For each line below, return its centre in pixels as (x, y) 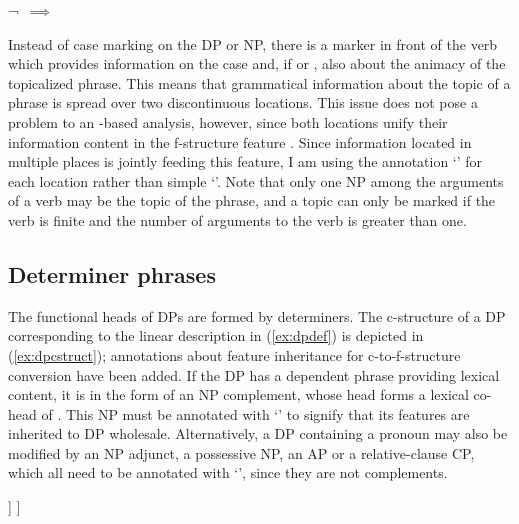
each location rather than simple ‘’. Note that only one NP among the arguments (256, 180)
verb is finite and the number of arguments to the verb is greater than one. (237, 219)
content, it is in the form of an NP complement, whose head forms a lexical (238, 394)
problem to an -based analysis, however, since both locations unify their (228, 121)
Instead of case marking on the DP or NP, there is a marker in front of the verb (253, 43)
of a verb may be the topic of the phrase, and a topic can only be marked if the (252, 200)
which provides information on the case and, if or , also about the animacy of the (257, 63)
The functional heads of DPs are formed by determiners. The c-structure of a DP (257, 315)
